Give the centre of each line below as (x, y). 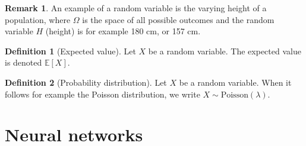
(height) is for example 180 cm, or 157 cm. (123, 31)
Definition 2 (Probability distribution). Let (86, 82)
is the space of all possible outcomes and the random (178, 19)
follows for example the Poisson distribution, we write (102, 94)
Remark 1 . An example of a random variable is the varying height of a (136, 8)
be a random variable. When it (235, 82)
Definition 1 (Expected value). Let (70, 51)
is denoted (23, 62)
